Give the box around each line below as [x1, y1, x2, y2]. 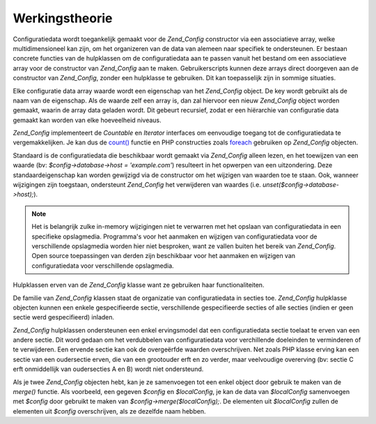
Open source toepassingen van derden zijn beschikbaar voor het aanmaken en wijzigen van [31, 252, 296, 260]
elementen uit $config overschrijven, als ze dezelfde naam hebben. [13, 407, 206, 415]
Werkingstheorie [13, 10, 113, 26]
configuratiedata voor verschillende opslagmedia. [31, 262, 174, 270]
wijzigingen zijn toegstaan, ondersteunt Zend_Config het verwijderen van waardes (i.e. [13, 181, 261, 189]
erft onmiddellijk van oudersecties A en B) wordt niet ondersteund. [13, 365, 204, 373]
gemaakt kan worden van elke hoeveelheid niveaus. [13, 116, 162, 124]
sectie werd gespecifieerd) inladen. [13, 313, 115, 321]
